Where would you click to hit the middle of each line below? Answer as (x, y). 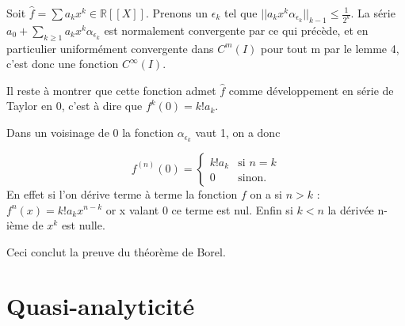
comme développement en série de (311, 90)
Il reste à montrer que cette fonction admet (111, 90)
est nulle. (83, 225)
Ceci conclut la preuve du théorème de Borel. (116, 251)
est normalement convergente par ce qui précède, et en (236, 30)
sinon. (252, 178)
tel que (241, 13)
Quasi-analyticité (101, 306)
